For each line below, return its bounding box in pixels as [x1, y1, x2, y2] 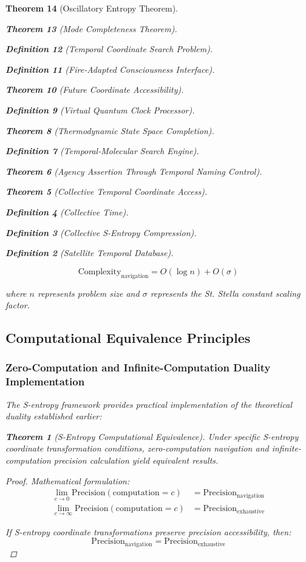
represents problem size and [37, 286, 140, 299]
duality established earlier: [5, 410, 102, 422]
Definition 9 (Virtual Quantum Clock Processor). [5, 103, 195, 116]
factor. [5, 299, 30, 311]
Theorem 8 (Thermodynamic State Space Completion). [5, 124, 214, 137]
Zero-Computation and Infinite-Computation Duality [5, 360, 271, 375]
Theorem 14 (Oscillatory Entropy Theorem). [5, 2, 178, 14]
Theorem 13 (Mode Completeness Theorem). [5, 22, 177, 35]
